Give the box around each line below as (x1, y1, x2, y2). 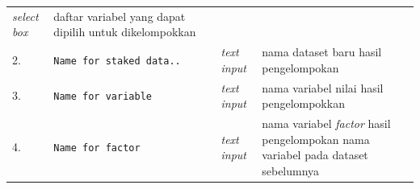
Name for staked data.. (53, 55, 181, 67)
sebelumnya (262, 162, 320, 179)
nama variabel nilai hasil (262, 79, 384, 96)
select (12, 7, 39, 24)
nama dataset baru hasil (262, 43, 382, 60)
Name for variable (53, 91, 152, 103)
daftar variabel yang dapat (53, 7, 186, 24)
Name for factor (53, 142, 141, 154)
